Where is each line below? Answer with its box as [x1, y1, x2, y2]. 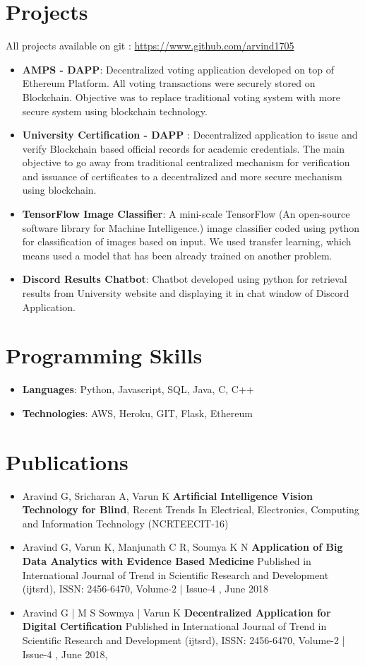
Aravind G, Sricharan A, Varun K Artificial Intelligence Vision [22, 488, 313, 503]
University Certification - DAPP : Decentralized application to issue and [22, 127, 358, 142]
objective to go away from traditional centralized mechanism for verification [22, 155, 350, 170]
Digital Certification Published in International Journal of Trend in [22, 619, 327, 633]
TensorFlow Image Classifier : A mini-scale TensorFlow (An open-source [22, 206, 350, 221]
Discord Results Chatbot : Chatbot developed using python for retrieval [22, 271, 347, 286]
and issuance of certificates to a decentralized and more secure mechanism [22, 168, 342, 183]
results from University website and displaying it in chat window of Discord [22, 286, 349, 300]
